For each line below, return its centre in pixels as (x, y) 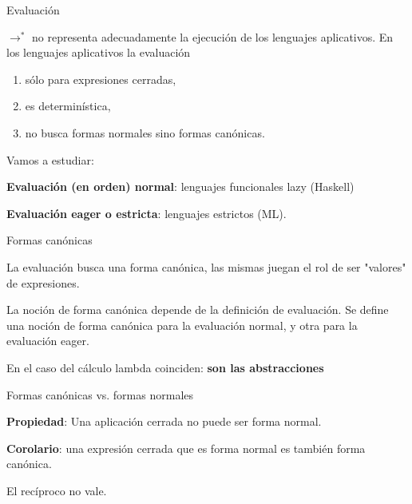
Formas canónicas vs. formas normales (100, 394)
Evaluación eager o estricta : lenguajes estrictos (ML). (147, 213)
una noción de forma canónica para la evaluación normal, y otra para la (182, 325)
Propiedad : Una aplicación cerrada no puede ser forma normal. (164, 421)
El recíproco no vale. (57, 490)
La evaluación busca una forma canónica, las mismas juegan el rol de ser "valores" (206, 266)
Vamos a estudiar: (50, 159)
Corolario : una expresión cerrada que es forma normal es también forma (186, 448)
